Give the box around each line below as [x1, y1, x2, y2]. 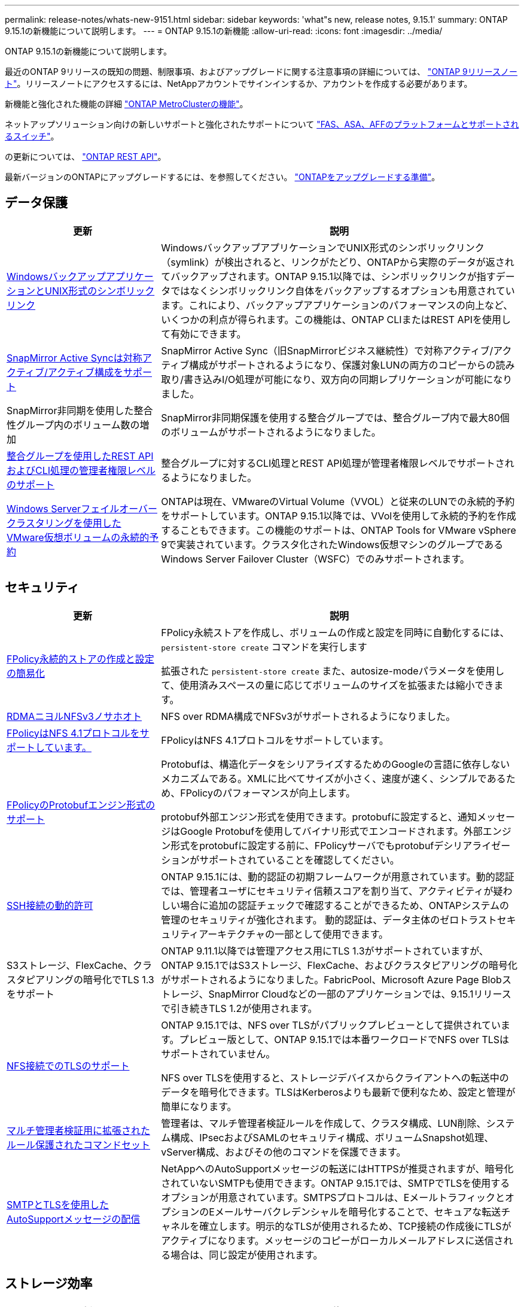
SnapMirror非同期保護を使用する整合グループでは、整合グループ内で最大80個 [161, 411, 510, 424]
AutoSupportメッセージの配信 [7, 1212, 141, 1225]
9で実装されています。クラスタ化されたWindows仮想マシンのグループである [161, 538, 504, 551]
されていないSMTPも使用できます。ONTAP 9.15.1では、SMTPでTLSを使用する [161, 1177, 510, 1189]
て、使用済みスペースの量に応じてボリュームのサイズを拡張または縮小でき [161, 679, 494, 691]
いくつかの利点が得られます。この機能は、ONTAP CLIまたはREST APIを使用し [161, 313, 511, 326]
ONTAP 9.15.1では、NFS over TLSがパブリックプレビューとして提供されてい [161, 1019, 501, 1031]
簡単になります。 [161, 1100, 237, 1113]
